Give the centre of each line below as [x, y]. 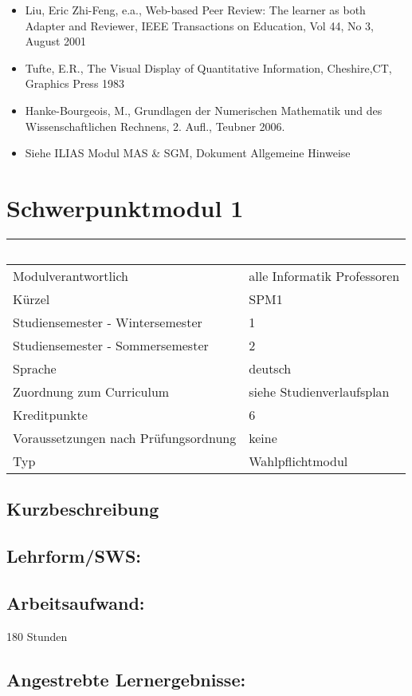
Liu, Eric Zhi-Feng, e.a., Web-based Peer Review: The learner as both [195, 10]
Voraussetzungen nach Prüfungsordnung [125, 437]
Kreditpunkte [50, 414]
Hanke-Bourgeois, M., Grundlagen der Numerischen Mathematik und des [204, 110]
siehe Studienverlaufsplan [319, 391]
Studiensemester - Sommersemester [111, 345]
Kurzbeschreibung [83, 509]
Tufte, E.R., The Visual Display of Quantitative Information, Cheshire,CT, [208, 67]
